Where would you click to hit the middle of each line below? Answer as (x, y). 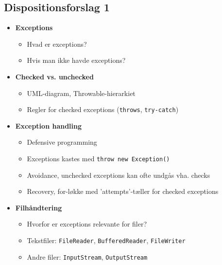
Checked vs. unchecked (54, 76)
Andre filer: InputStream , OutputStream (87, 256)
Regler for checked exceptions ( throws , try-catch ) (103, 109)
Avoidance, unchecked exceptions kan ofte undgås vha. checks (119, 175)
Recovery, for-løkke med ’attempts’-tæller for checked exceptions (123, 191)
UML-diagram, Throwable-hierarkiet (81, 93)
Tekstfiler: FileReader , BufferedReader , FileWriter (106, 240)
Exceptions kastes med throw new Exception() (98, 159)
